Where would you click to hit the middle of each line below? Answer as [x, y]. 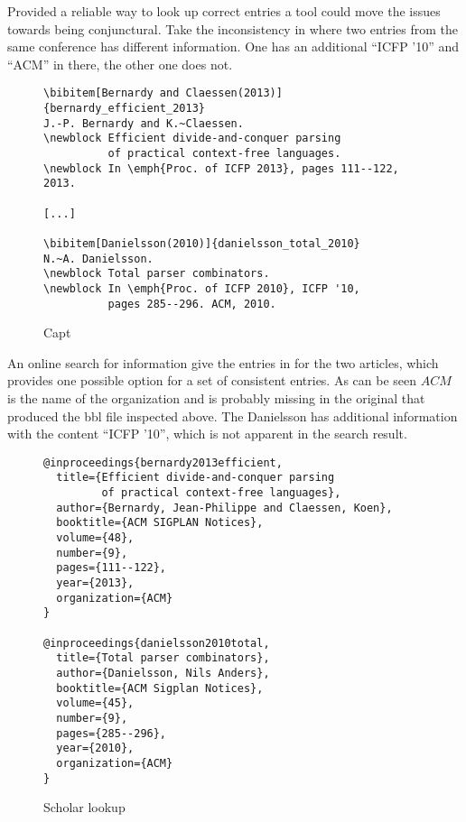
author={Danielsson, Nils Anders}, [163, 673]
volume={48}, [95, 538]
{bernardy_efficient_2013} [124, 109]
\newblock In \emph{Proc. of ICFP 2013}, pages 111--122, [221, 168]
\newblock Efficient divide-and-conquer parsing [192, 139]
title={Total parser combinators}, [163, 658]
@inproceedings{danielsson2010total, [157, 643]
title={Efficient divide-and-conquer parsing [196, 478]
